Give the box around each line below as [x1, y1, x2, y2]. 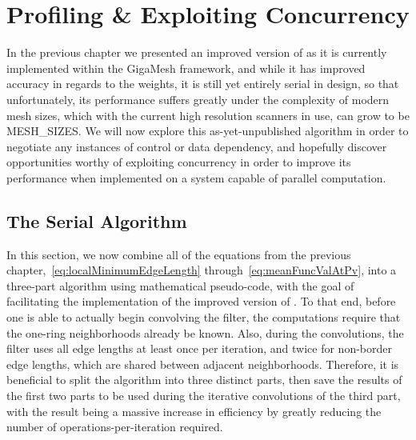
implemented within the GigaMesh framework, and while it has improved [6, 59, 366, 76]
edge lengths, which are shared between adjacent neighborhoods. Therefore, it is [6, 355, 399, 372]
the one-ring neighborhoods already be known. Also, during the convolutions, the [6, 324, 404, 341]
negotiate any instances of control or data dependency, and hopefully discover [6, 138, 387, 154]
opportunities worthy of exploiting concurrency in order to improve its [6, 154, 351, 170]
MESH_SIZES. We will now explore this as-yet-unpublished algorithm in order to [6, 122, 409, 139]
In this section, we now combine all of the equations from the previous [6, 246, 351, 262]
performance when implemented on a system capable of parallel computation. [6, 169, 386, 186]
